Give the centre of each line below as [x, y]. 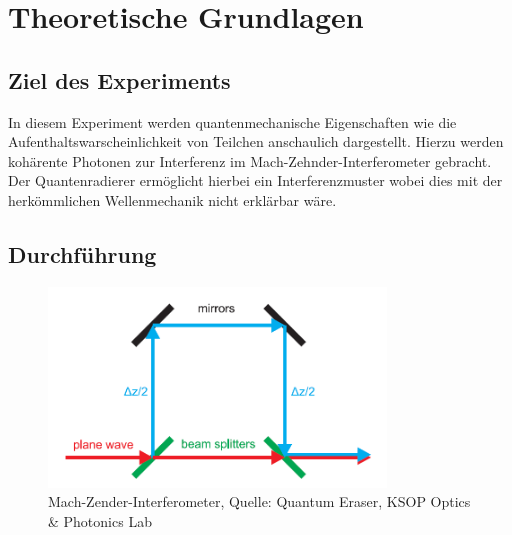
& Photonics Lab [100, 520]
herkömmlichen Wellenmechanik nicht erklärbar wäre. [172, 199]
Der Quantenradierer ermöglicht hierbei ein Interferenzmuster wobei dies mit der [255, 180]
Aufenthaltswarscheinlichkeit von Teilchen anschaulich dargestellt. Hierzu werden [256, 141]
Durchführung [82, 253]
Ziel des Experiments [119, 79]
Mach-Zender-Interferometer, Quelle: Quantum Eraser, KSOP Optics [259, 501]
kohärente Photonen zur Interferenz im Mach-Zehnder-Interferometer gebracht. [250, 160]
